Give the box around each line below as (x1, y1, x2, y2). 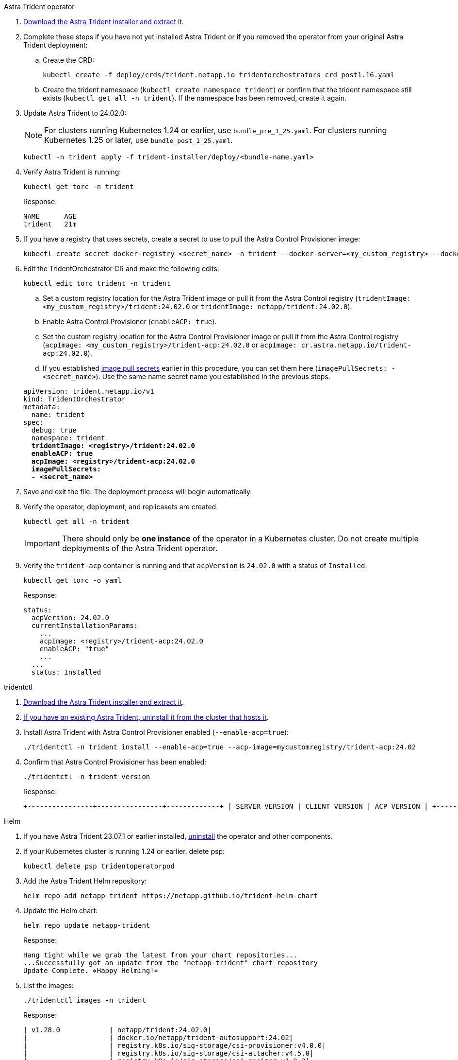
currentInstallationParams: (31, 622, 138, 629)
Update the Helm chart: (23, 906, 98, 915)
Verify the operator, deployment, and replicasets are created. (23, 503, 218, 511)
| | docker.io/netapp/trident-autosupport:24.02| (23, 1034, 294, 1042)
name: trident (31, 411, 85, 418)
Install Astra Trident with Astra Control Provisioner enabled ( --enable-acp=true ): (23, 728, 289, 736)
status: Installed (31, 668, 101, 676)
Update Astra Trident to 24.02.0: (23, 109, 127, 117)
